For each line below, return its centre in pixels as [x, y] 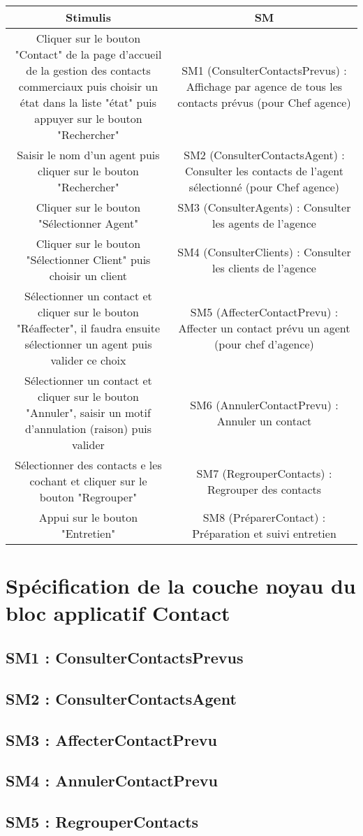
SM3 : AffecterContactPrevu [111, 739]
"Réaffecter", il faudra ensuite [88, 328]
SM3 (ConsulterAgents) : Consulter [264, 207]
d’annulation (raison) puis [88, 428]
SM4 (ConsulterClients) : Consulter [264, 251]
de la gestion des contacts [88, 70]
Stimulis [88, 17]
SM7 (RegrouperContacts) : [264, 473]
